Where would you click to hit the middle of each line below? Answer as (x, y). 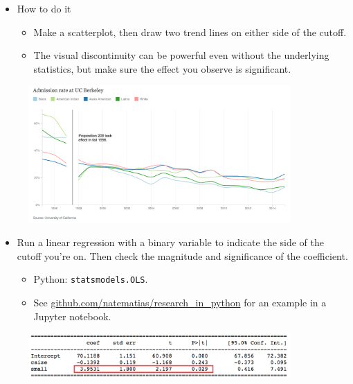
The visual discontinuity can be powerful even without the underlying (181, 55)
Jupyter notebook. (72, 316)
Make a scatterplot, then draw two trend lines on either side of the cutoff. (190, 32)
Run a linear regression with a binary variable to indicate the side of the (170, 242)
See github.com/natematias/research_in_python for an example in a (180, 302)
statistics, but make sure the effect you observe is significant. (162, 68)
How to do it (44, 8)
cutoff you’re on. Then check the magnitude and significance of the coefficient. (182, 255)
